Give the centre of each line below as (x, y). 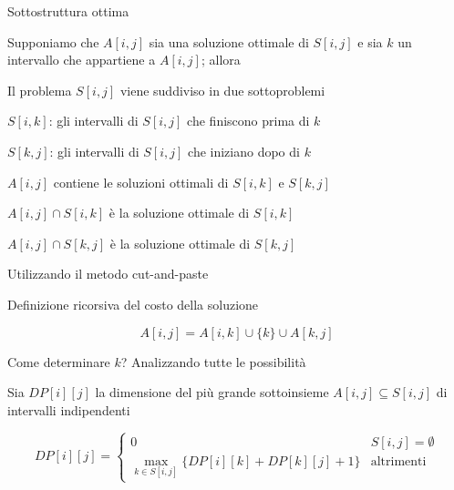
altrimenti (398, 461)
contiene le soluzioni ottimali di (141, 182)
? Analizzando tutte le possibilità (213, 361)
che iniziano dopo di (244, 151)
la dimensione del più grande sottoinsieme (212, 392)
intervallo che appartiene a (82, 60)
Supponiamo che (53, 41)
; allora (221, 60)
